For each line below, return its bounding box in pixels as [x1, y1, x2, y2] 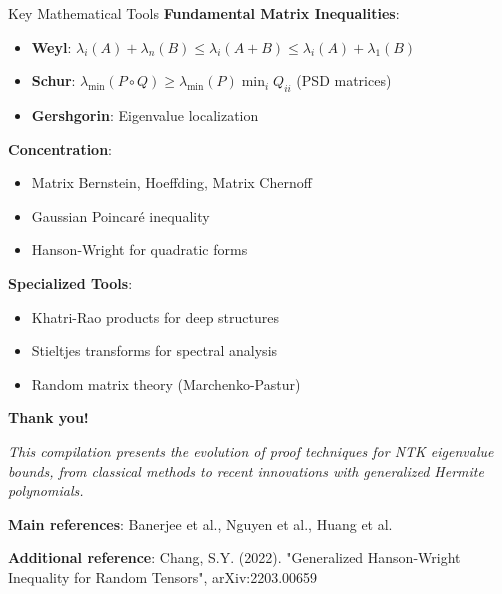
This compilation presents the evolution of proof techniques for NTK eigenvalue [8, 440, 494, 461]
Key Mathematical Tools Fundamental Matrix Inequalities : [8, 3, 400, 23]
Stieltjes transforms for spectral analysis [31, 340, 278, 361]
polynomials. [8, 480, 84, 501]
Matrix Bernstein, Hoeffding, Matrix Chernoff [31, 172, 312, 193]
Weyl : [31, 36, 72, 57]
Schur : [31, 70, 76, 91]
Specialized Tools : [8, 272, 133, 293]
